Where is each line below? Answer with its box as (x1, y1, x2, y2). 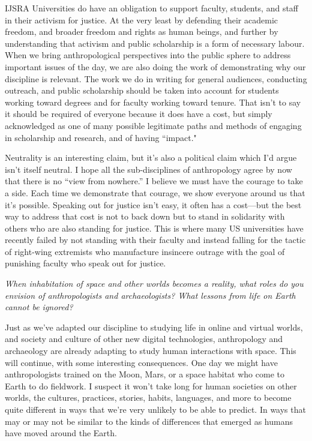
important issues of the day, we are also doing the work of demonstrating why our (5, 60, 306, 73)
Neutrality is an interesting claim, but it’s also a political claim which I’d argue (5, 151, 297, 164)
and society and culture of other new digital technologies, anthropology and (5, 332, 283, 345)
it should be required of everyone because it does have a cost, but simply (5, 107, 272, 120)
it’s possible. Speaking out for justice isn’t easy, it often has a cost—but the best (5, 198, 302, 211)
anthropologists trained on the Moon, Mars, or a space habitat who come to (5, 368, 284, 380)
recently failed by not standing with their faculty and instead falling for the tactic (5, 233, 306, 246)
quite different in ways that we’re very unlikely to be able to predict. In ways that (5, 403, 306, 415)
